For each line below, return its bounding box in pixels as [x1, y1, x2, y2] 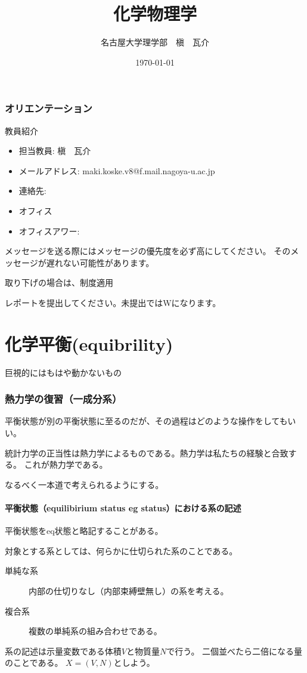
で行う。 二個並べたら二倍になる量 [166, 644, 303, 657]
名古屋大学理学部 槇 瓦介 [101, 36, 209, 48]
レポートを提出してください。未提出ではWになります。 [5, 296, 221, 308]
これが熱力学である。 [24, 458, 108, 471]
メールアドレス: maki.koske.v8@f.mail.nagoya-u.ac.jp [18, 164, 215, 177]
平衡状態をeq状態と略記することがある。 [5, 524, 163, 537]
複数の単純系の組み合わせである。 [29, 625, 162, 637]
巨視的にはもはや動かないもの [5, 366, 122, 378]
